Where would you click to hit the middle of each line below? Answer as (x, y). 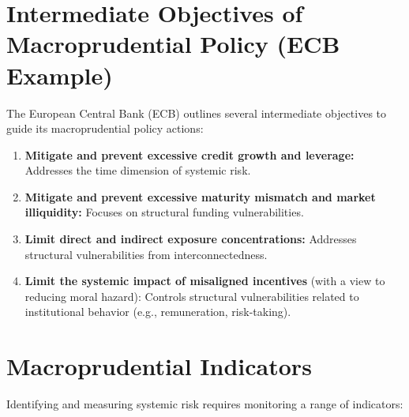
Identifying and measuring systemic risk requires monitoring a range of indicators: (205, 404)
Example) (60, 75)
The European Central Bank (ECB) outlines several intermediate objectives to (197, 113)
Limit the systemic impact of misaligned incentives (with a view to (205, 281)
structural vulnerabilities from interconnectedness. (146, 254)
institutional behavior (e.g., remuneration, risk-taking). (158, 312)
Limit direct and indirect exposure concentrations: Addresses (191, 239)
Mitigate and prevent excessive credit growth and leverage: (189, 154)
